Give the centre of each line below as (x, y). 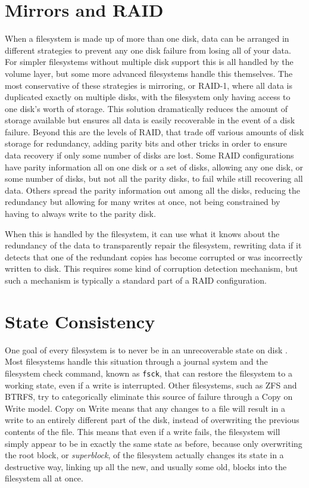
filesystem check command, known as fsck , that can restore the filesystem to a (149, 373)
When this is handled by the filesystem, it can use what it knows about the (142, 233)
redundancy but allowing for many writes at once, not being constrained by (143, 202)
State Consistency (80, 321)
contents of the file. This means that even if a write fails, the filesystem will (143, 431)
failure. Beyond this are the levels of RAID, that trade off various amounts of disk (154, 131)
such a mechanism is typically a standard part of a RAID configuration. (136, 280)
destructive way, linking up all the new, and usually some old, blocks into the (146, 466)
